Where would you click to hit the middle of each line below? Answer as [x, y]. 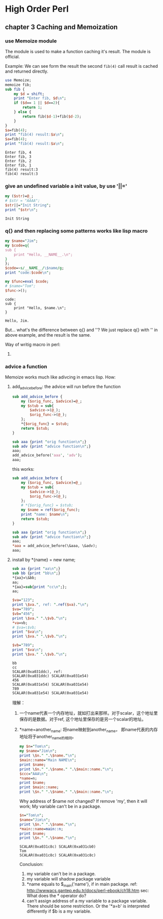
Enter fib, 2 [18, 161]
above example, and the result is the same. [48, 335]
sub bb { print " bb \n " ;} [36, 573]
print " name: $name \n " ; [45, 515]
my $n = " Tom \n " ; [35, 747]
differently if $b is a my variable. [59, 911]
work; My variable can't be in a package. [60, 806]
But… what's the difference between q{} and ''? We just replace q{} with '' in [81, 330]
